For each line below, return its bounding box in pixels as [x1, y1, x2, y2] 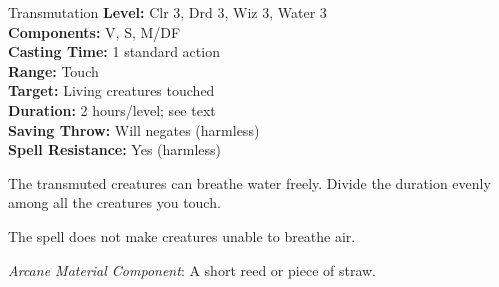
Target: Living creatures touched [8, 80, 215, 101]
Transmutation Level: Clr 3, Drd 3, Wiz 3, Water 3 [8, 2, 327, 22]
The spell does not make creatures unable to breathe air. [8, 225, 356, 246]
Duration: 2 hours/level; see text [8, 99, 216, 120]
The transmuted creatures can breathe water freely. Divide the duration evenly [8, 172, 491, 193]
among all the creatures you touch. [8, 192, 221, 213]
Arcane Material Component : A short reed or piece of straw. [8, 259, 377, 280]
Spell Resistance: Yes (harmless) [8, 139, 222, 160]
